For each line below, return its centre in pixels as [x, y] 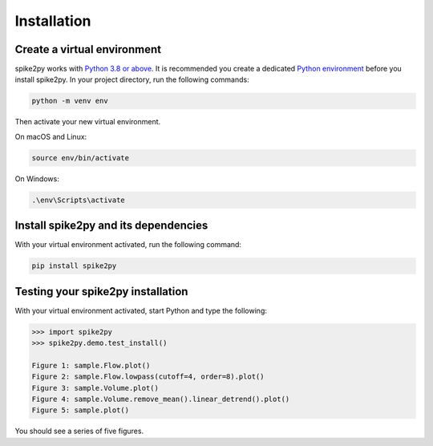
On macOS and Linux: [51, 136]
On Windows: [37, 178]
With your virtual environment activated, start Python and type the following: [141, 310]
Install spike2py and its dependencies [111, 226]
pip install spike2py [74, 266]
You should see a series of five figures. [79, 431]
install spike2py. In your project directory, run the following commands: [132, 79]
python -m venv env [70, 101]
